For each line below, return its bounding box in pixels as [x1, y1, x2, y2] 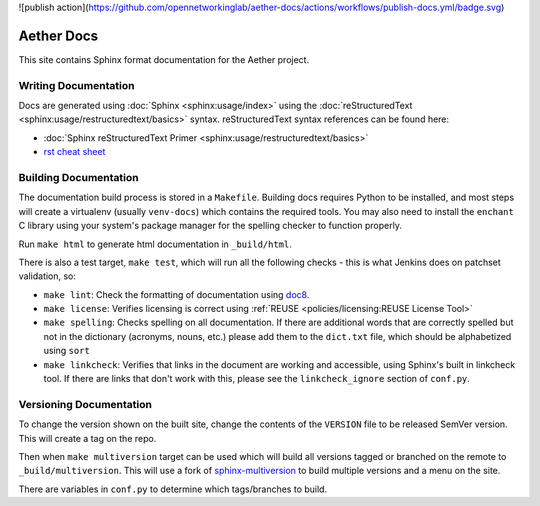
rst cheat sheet [43, 146, 106, 158]
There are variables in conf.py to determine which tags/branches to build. [18, 483, 328, 495]
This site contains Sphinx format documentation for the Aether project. [18, 53, 310, 65]
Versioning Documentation [18, 397, 152, 411]
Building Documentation [18, 170, 139, 184]
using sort [43, 345, 90, 357]
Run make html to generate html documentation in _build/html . [18, 238, 292, 250]
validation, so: [18, 270, 77, 282]
